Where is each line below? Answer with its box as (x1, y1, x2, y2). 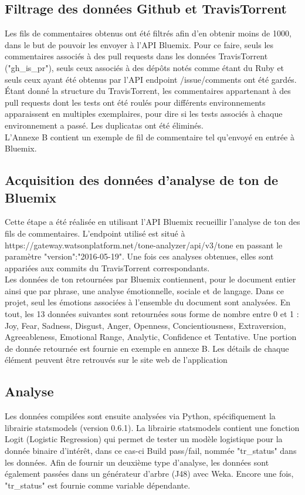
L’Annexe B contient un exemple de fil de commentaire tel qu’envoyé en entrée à (5, 130, 294, 143)
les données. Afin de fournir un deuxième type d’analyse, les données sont (5, 456, 269, 468)
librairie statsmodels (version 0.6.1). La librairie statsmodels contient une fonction (5, 421, 300, 433)
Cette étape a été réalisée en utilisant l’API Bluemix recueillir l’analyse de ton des (5, 215, 300, 228)
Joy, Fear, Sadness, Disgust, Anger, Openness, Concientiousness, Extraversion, (5, 319, 286, 331)
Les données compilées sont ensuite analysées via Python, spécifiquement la (5, 410, 276, 422)
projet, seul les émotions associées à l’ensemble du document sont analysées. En (5, 296, 291, 308)
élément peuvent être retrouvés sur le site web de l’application (5, 353, 228, 366)
